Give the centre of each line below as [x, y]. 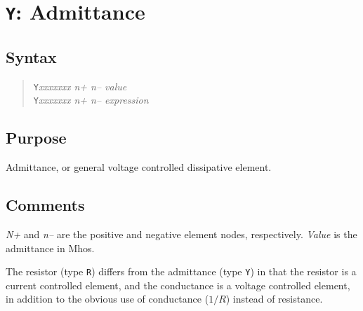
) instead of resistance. [274, 299]
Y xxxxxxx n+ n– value [80, 86]
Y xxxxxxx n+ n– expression [91, 100]
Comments [45, 205]
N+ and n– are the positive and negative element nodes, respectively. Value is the [181, 234]
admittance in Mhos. [50, 248]
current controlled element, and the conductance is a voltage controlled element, [178, 285]
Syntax [31, 56]
